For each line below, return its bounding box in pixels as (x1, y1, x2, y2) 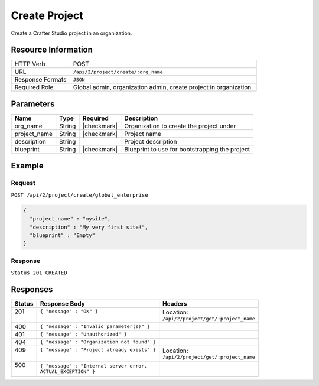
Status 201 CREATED (11, 270, 67, 276)
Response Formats (14, 76, 67, 84)
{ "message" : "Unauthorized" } (40, 331, 127, 338)
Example (11, 161, 44, 171)
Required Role (14, 83, 54, 92)
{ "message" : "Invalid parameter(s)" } (40, 323, 151, 330)
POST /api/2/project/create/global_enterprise (11, 192, 148, 198)
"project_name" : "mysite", (30, 216, 111, 222)
